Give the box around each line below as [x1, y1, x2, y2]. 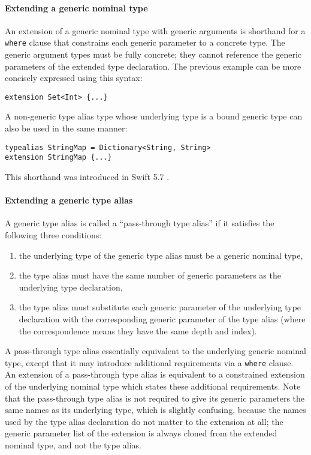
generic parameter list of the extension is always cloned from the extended [5, 427, 277, 439]
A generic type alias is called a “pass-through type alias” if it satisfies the [5, 217, 274, 229]
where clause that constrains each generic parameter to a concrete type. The [5, 36, 285, 49]
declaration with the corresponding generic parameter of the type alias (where [19, 312, 306, 325]
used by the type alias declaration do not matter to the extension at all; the [5, 415, 283, 427]
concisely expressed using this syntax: [5, 71, 143, 84]
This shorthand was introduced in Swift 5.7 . [5, 170, 170, 182]
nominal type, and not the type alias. [5, 438, 141, 451]
